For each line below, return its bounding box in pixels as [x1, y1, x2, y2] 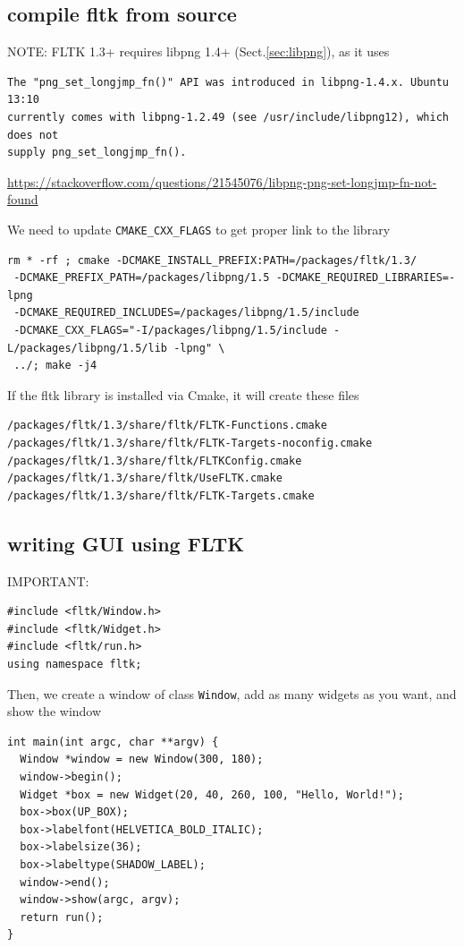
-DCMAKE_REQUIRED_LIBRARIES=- [275, 271, 456, 285]
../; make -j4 [13, 359, 97, 372]
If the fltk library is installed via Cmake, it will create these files [7, 385, 359, 404]
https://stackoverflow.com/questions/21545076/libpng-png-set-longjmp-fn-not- [7, 172, 437, 191]
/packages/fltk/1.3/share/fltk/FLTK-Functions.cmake [7, 419, 327, 432]
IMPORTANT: [7, 571, 89, 590]
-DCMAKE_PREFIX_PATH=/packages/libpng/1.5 [13, 271, 270, 285]
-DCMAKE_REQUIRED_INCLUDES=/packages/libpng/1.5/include [13, 306, 359, 320]
